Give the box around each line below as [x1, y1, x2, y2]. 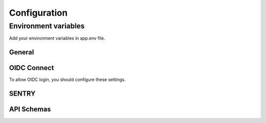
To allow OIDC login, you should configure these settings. [9, 76, 126, 83]
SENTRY [9, 90, 36, 98]
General [9, 48, 34, 56]
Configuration [9, 7, 68, 18]
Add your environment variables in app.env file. [9, 35, 105, 41]
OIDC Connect [9, 64, 54, 72]
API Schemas [9, 105, 51, 114]
